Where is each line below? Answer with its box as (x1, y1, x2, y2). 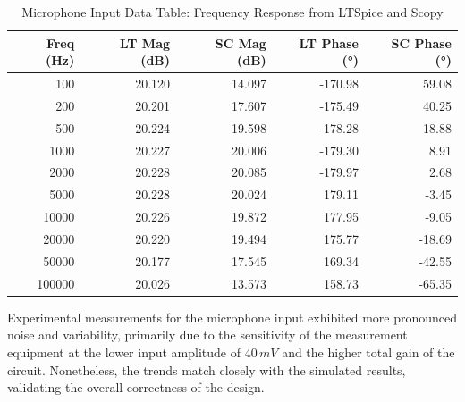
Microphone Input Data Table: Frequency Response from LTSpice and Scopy (21, 3, 444, 21)
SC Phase (391, 33, 452, 52)
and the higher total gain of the (282, 342, 455, 361)
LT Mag (119, 33, 171, 52)
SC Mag (215, 33, 266, 52)
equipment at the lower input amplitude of (7, 342, 241, 361)
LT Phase (299, 33, 359, 52)
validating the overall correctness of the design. (7, 378, 265, 397)
